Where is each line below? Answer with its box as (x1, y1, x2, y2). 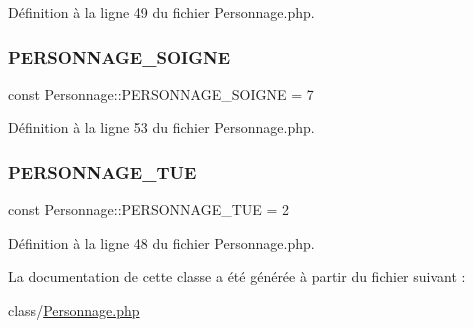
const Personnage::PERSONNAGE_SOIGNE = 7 (8, 83, 314, 104)
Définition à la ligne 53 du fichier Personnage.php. (8, 117, 315, 138)
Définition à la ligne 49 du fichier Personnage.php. (8, 2, 315, 22)
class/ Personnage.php (8, 300, 140, 320)
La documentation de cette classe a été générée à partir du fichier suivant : (8, 266, 466, 287)
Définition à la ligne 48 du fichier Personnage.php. (8, 232, 315, 253)
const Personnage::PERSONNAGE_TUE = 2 (8, 199, 290, 220)
